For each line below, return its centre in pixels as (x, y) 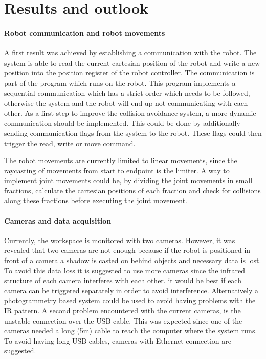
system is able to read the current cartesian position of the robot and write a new (132, 62)
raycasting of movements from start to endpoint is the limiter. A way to (117, 170)
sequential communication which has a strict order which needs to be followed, (127, 93)
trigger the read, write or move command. (70, 143)
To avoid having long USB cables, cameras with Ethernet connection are (118, 340)
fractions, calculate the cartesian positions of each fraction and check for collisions (132, 190)
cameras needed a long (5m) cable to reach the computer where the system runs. (131, 331)
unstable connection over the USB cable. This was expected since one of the (123, 320)
